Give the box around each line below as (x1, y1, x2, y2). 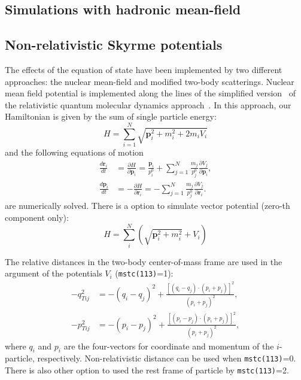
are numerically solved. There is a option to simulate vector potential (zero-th (5, 199, 290, 212)
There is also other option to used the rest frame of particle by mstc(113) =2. (5, 363, 289, 376)
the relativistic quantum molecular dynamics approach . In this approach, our (5, 98, 291, 111)
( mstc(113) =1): (115, 267, 174, 279)
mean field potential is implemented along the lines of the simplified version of (5, 87, 296, 99)
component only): (5, 211, 69, 223)
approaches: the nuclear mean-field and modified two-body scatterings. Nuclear (5, 75, 294, 87)
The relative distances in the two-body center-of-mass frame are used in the (5, 255, 282, 267)
